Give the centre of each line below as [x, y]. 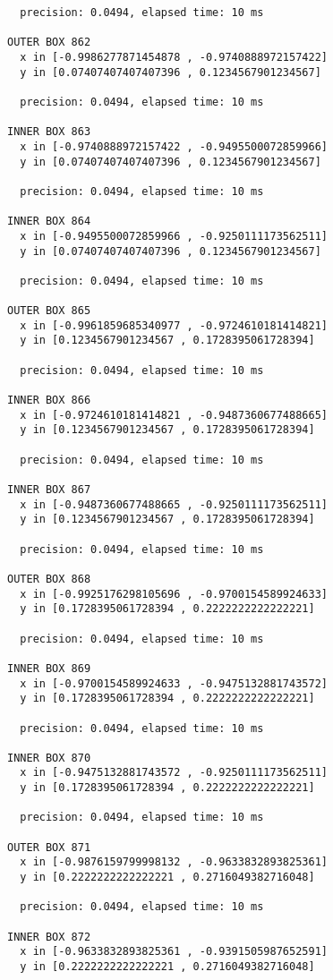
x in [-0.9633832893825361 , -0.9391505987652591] [174, 952]
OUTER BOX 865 [49, 311]
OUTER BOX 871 [49, 847]
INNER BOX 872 [49, 937]
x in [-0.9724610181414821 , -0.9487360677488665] [174, 415]
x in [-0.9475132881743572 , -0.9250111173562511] [174, 773]
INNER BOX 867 [49, 490]
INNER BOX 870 [49, 758]
